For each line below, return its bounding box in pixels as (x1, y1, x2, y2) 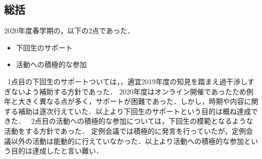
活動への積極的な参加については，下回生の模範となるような (56, 116, 253, 126)
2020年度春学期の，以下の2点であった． (4, 25, 135, 36)
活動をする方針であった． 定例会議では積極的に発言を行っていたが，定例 (4, 125, 246, 136)
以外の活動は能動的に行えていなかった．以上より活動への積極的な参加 (11, 135, 244, 146)
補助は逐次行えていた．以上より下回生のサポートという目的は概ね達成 (18, 105, 251, 116)
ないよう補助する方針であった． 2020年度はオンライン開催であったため (11, 86, 247, 96)
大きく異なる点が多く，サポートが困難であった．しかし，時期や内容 (18, 96, 244, 107)
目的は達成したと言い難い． (11, 145, 103, 156)
